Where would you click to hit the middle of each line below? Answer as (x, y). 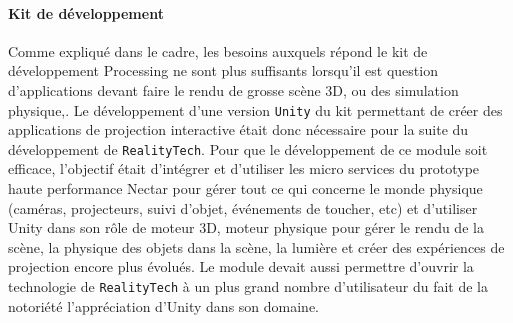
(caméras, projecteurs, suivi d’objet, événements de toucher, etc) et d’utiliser (243, 207)
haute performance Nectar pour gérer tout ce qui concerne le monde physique (245, 188)
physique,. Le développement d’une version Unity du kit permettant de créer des (255, 109)
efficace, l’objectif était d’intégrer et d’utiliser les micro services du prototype (244, 168)
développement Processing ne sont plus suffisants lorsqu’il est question (223, 70)
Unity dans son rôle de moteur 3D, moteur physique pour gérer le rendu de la (246, 227)
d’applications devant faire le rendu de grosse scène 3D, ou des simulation (233, 89)
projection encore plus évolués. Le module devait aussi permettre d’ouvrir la (241, 266)
